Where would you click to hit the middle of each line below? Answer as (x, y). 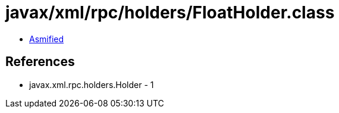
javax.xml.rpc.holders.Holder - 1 (92, 84)
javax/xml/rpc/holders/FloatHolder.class (170, 12)
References (40, 62)
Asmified (47, 39)
